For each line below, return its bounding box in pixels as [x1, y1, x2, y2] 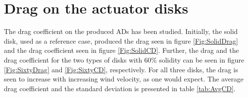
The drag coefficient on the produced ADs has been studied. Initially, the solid [4, 26, 238, 36]
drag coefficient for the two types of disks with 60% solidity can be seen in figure [4, 54, 244, 65]
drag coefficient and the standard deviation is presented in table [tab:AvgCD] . [4, 83, 236, 93]
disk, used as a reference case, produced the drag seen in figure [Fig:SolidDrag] [4, 35, 238, 46]
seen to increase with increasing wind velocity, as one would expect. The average [4, 74, 244, 84]
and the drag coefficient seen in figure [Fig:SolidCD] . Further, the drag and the [4, 45, 239, 55]
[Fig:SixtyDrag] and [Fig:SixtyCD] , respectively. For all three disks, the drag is [4, 64, 238, 74]
